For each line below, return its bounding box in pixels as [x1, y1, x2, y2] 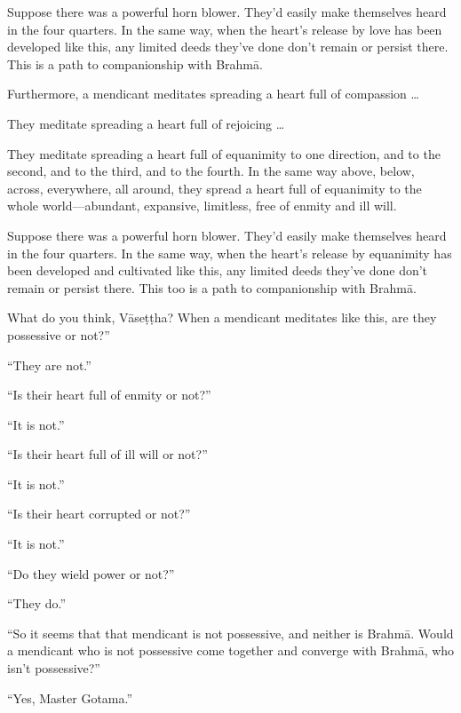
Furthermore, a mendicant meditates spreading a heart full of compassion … [7, 84, 419, 103]
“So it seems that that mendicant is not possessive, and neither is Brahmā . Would [7, 623, 454, 642]
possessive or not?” [7, 325, 110, 344]
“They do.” [7, 594, 67, 613]
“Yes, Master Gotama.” [7, 688, 133, 707]
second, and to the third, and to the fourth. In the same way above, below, [7, 162, 415, 180]
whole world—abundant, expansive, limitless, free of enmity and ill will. [7, 196, 397, 215]
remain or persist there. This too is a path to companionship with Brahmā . [7, 278, 417, 297]
